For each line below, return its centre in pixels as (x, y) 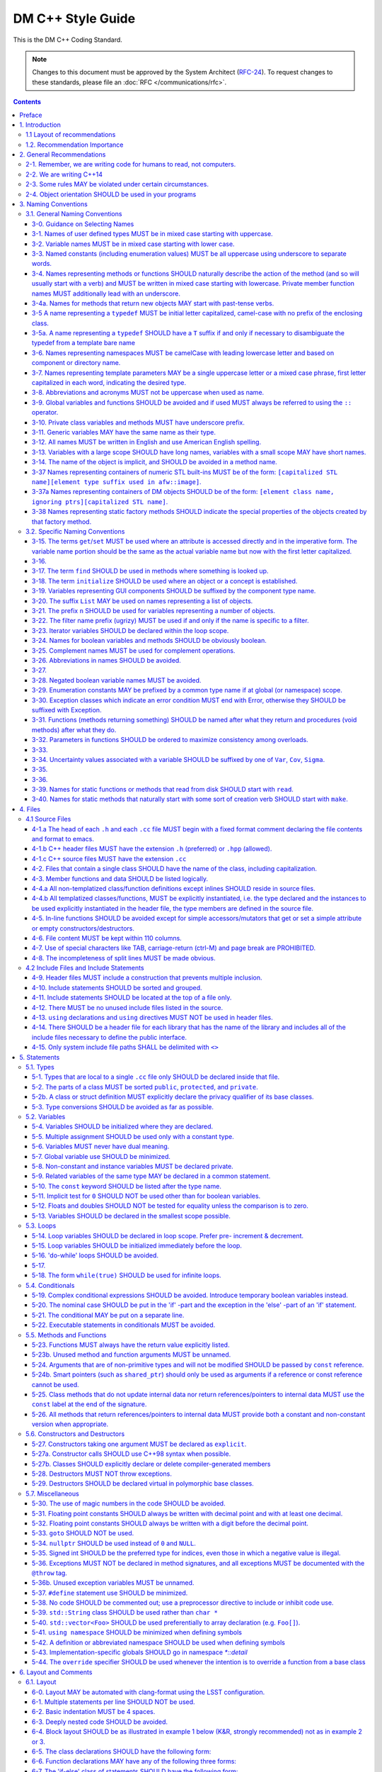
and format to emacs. (63, 839)
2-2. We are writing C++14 (64, 174)
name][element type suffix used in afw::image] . (117, 481)
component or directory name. (76, 363)
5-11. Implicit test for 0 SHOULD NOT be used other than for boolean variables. (146, 1196)
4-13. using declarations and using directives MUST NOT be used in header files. (152, 1018)
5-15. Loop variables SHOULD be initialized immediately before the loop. (137, 1246)
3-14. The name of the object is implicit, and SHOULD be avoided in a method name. (155, 462)
